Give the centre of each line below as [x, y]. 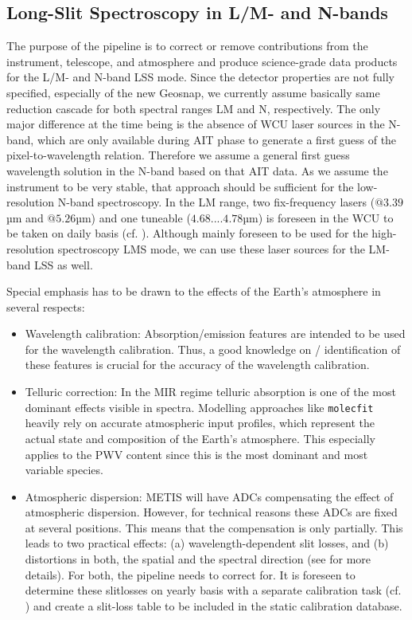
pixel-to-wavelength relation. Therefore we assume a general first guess [178, 155]
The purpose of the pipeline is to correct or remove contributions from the [187, 46]
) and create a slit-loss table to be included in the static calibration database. [214, 605]
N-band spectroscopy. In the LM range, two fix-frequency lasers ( [216, 202]
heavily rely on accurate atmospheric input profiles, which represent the [200, 423]
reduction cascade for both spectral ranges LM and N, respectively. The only [194, 108]
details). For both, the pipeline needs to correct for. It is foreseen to [190, 574]
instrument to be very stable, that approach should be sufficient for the [180, 186]
